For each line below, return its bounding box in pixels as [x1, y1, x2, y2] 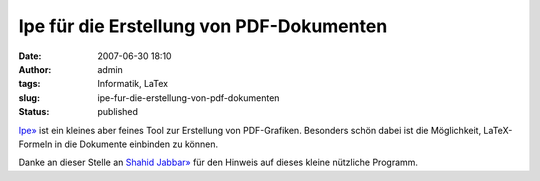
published [97, 106, 139, 118]
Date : [18, 50, 42, 62]
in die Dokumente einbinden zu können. [54, 138, 219, 150]
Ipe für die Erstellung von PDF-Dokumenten [18, 15, 388, 37]
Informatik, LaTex [97, 78, 169, 90]
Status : [18, 106, 50, 118]
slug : [18, 91, 40, 104]
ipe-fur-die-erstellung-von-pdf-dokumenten [97, 91, 280, 104]
